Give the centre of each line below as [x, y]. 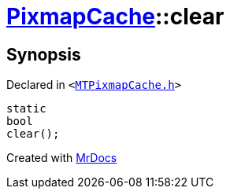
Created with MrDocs [62, 158]
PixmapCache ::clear [115, 17]
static [26, 109]
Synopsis [44, 54]
